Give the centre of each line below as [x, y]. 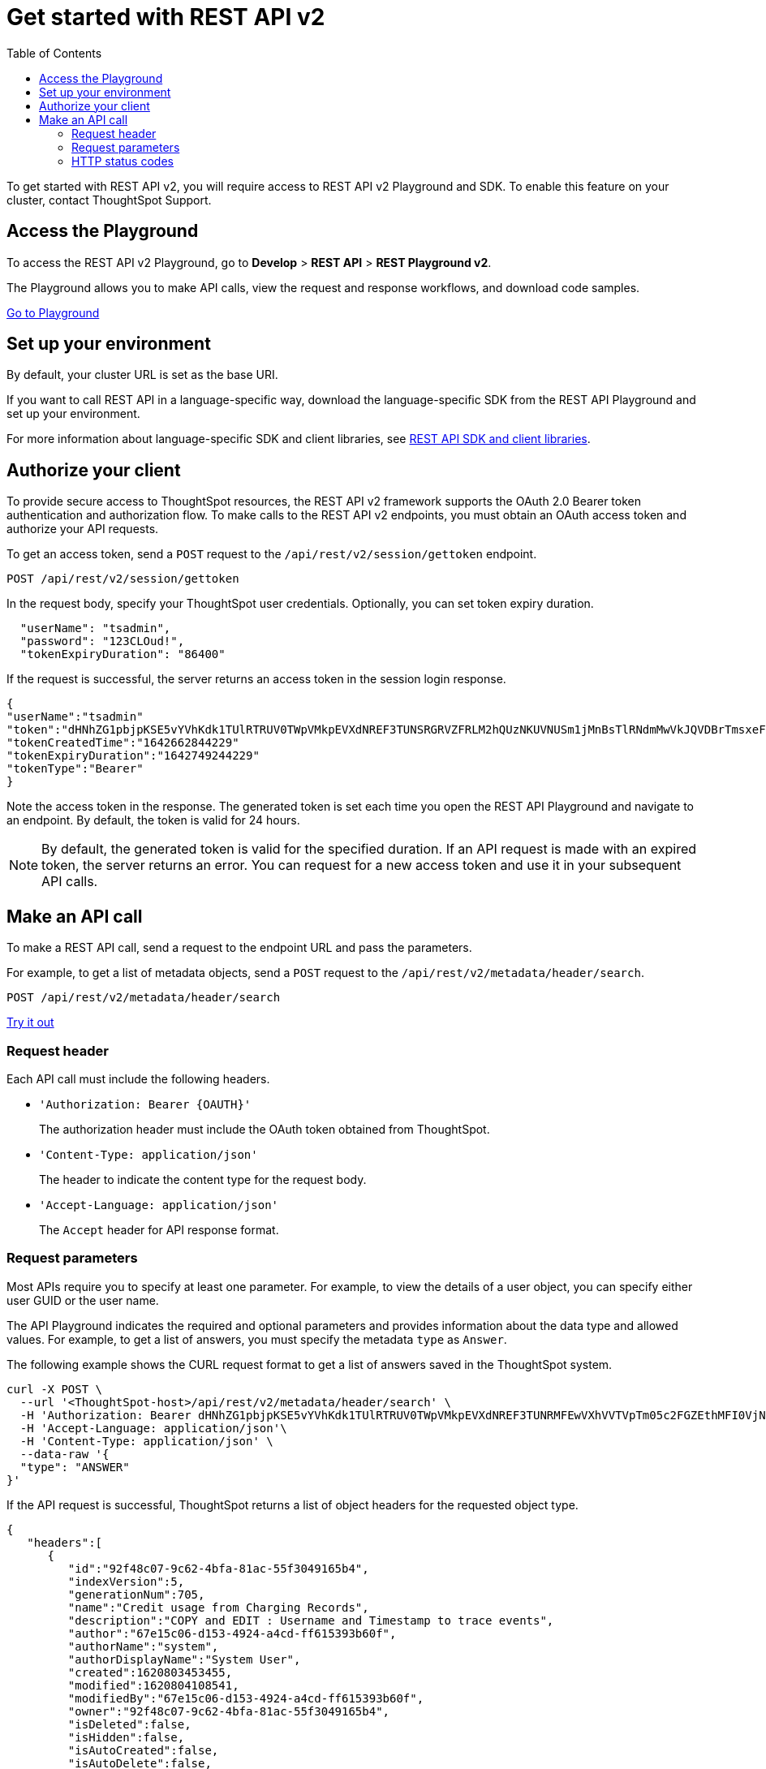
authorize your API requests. [83, 529]
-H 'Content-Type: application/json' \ [146, 1441]
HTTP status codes [123, 161]
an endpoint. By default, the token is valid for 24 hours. [153, 820]
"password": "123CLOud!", [102, 641]
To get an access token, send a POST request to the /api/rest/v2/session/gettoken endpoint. [272, 554]
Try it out [30, 1022]
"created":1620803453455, [150, 1672]
